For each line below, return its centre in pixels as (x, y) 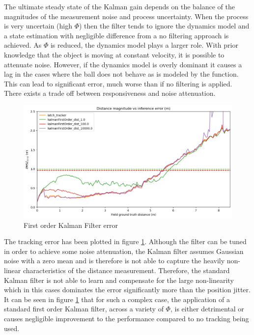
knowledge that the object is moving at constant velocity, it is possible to (114, 54)
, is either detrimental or (207, 309)
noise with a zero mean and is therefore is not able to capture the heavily (114, 261)
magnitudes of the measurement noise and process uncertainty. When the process (126, 16)
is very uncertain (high (38, 26)
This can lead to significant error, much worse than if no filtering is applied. (118, 83)
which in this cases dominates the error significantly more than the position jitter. (127, 290)
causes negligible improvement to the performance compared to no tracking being (127, 319)
